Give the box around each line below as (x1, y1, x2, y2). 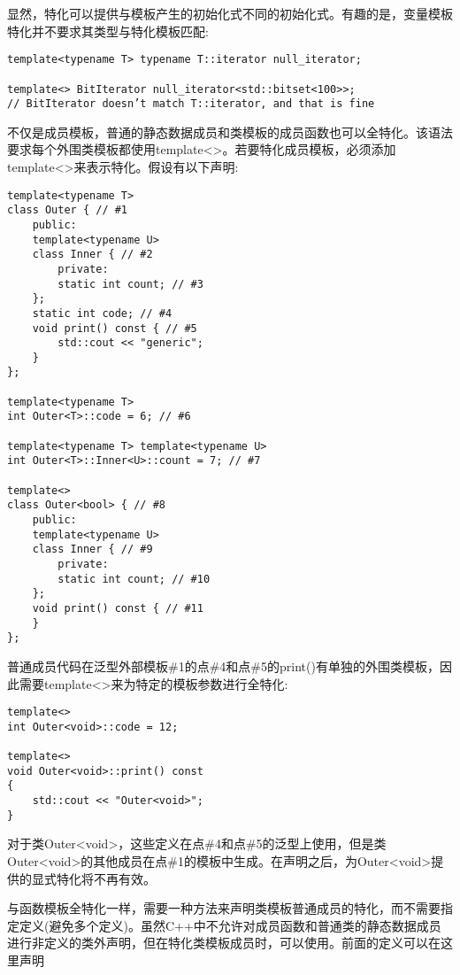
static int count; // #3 (57, 277, 203, 290)
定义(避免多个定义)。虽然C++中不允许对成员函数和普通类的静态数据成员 (19, 916, 441, 934)
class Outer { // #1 (7, 204, 128, 217)
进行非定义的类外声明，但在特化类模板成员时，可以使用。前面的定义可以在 (7, 933, 441, 952)
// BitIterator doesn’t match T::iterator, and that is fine (7, 97, 375, 111)
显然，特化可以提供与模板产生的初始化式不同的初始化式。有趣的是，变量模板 (7, 4, 453, 22)
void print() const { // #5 (32, 321, 197, 335)
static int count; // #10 (57, 572, 211, 585)
